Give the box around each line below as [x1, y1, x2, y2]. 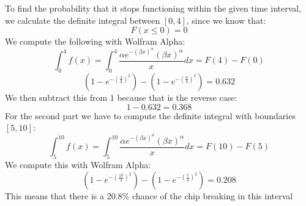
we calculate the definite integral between [5, 13, 160, 26]
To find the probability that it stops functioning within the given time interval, [5, 2, 302, 14]
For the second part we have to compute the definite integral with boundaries [5, 109, 296, 122]
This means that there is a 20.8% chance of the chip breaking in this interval [5, 189, 293, 202]
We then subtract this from [5, 91, 108, 104]
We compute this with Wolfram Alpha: [5, 158, 151, 171]
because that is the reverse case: [117, 91, 237, 104]
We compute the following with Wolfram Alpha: [5, 35, 185, 48]
